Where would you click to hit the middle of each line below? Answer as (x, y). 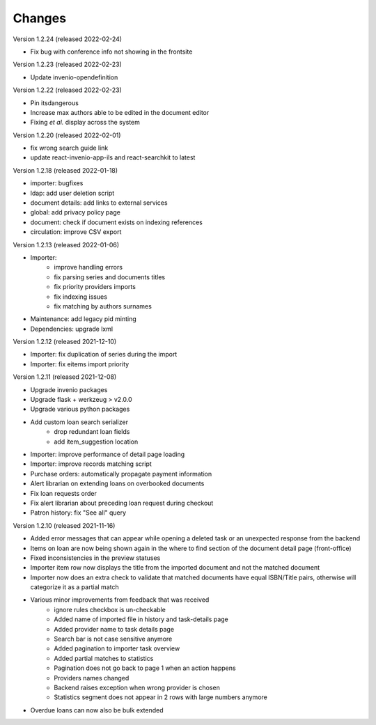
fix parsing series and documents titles (110, 277)
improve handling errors (88, 267)
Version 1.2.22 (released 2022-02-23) (67, 90)
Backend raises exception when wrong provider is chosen (137, 687)
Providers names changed (92, 678)
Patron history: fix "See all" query (78, 513)
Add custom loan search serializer (79, 422)
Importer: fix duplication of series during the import (104, 354)
